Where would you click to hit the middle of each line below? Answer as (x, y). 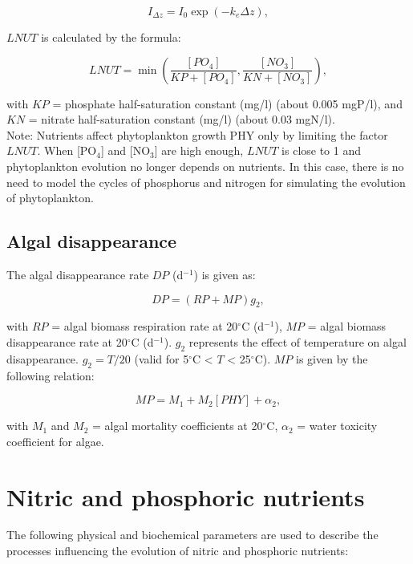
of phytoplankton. (50, 198)
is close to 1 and (322, 150)
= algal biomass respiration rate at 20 (145, 326)
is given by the (332, 358)
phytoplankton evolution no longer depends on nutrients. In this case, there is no (205, 166)
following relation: (51, 375)
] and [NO (126, 150)
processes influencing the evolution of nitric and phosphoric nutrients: (178, 551)
